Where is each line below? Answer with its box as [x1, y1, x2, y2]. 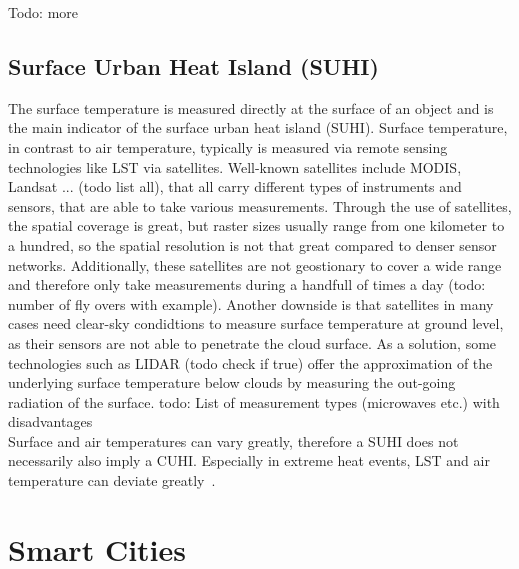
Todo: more [8, 2, 79, 22]
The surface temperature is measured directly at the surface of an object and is [8, 97, 494, 118]
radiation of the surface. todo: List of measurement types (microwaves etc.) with [8, 391, 500, 412]
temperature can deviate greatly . [8, 470, 216, 491]
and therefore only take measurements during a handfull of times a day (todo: [8, 274, 486, 295]
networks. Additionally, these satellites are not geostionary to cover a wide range [8, 254, 502, 275]
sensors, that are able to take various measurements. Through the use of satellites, [8, 195, 512, 216]
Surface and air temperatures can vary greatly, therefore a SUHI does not [8, 430, 459, 451]
